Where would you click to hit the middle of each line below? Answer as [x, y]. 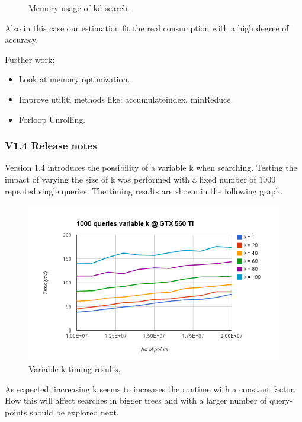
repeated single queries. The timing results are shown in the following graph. [144, 191]
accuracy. [22, 39]
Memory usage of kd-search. [79, 8]
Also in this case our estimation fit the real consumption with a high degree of [147, 28]
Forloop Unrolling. [52, 119]
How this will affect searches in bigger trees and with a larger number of [136, 400]
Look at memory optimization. [74, 79]
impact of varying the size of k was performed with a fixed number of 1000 [140, 179]
